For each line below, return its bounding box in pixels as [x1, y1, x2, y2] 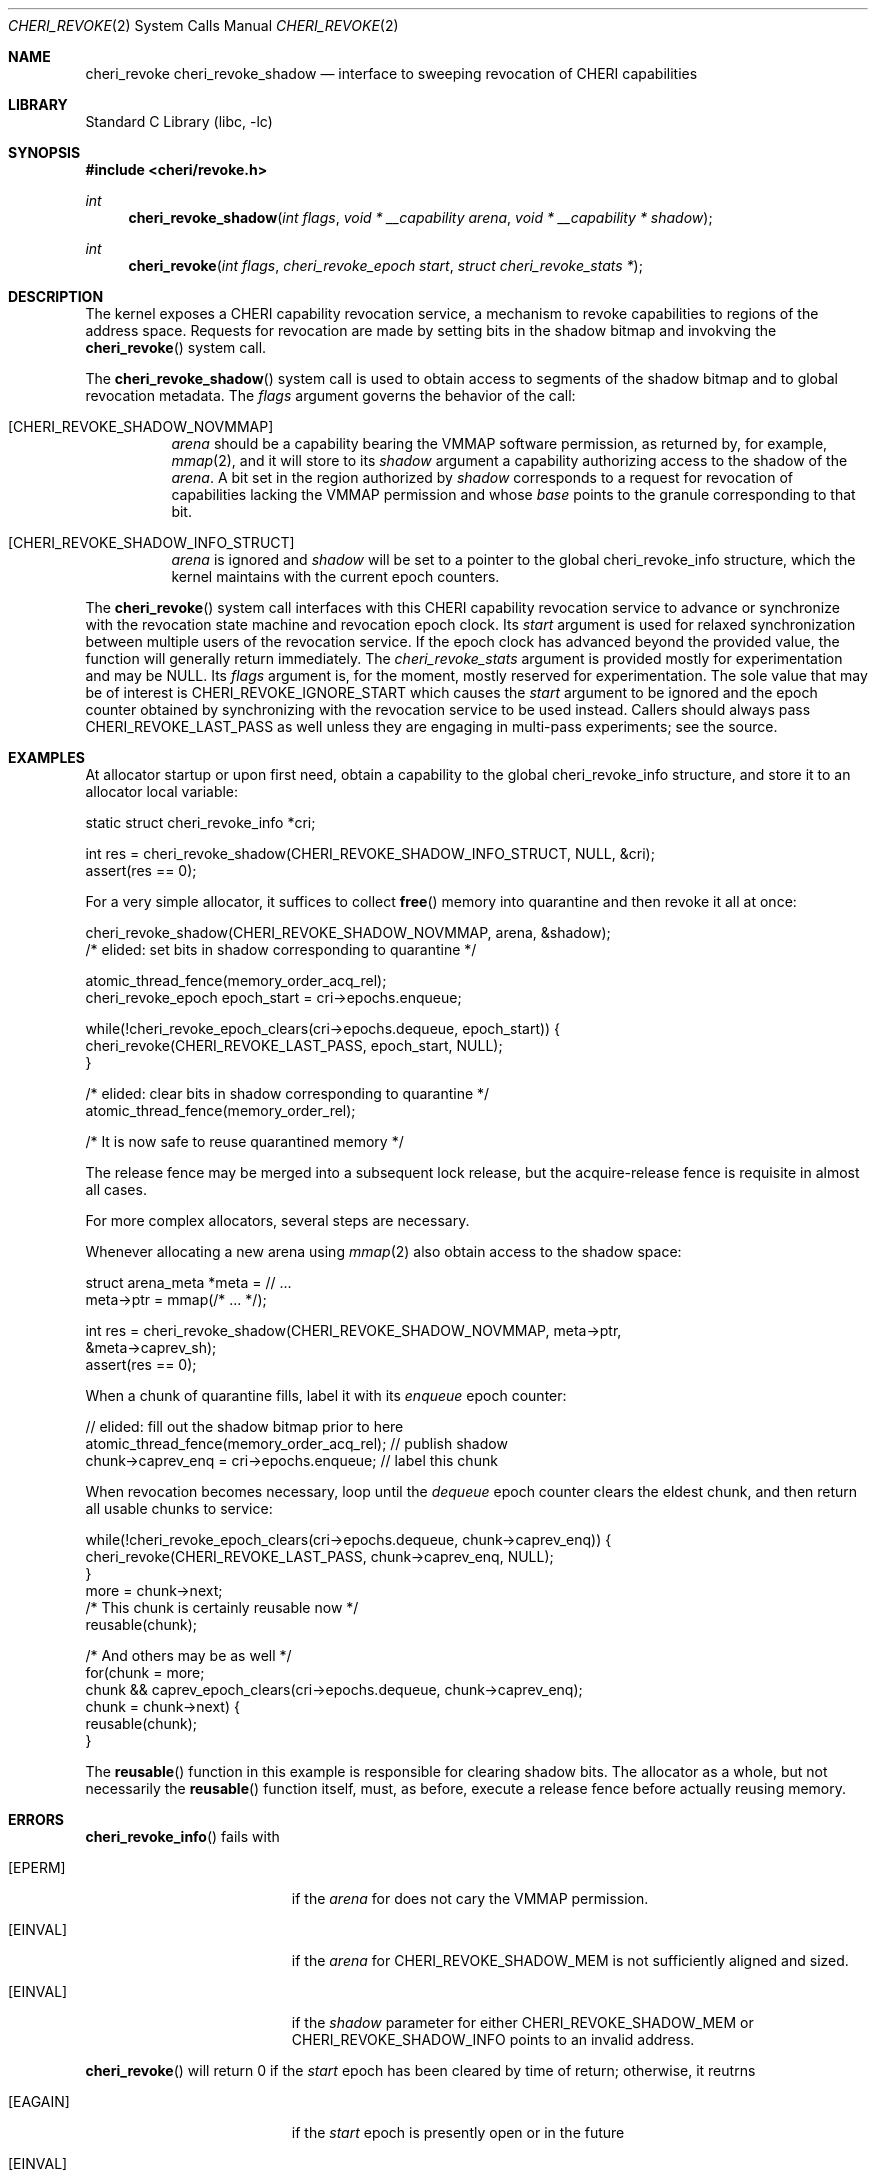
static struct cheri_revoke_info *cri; [85, 814, 316, 831]
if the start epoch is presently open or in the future [291, 2124, 625, 2141]
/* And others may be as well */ [85, 1647, 292, 1664]
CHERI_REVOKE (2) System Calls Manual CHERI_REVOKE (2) [8, 17, 399, 34]
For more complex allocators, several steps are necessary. [85, 1212, 470, 1229]
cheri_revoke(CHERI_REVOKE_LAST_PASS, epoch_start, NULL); [85, 1037, 503, 1054]
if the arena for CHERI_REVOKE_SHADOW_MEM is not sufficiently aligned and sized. [291, 1952, 849, 1969]
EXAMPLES [8, 749, 85, 766]
